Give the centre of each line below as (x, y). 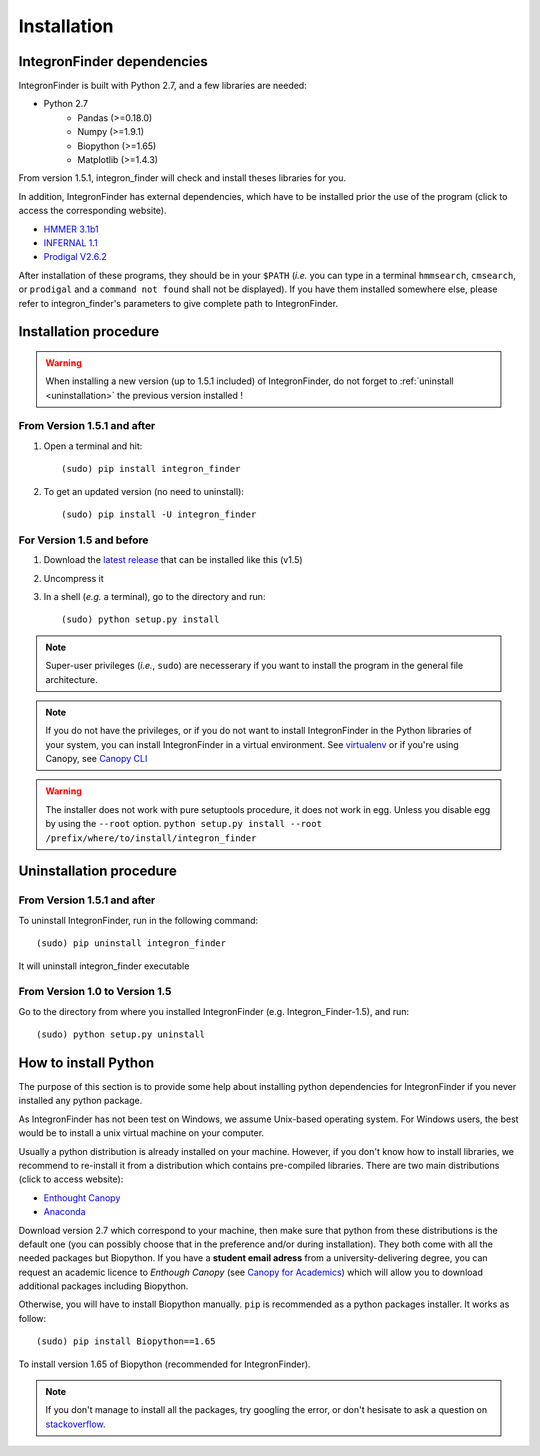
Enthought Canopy (82, 1197)
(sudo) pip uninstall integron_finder (131, 943)
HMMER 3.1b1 (71, 229)
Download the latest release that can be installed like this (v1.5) (173, 560)
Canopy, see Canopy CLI (96, 759)
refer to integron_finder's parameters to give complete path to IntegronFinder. (178, 303)
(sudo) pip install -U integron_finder (159, 514)
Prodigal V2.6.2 (75, 257)
